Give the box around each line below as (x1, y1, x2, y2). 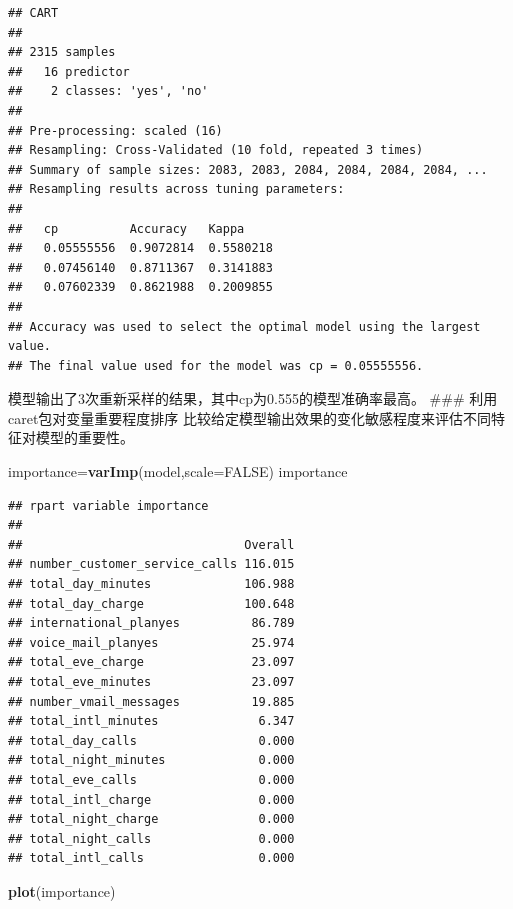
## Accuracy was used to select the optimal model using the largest (8, 319, 481, 334)
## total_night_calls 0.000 (8, 831, 295, 846)
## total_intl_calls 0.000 (8, 851, 295, 866)
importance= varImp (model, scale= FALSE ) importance (8, 461, 348, 482)
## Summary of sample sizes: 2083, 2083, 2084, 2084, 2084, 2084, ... (8, 162, 488, 177)
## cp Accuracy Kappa (8, 221, 245, 236)
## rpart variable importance (8, 498, 209, 513)
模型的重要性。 (35, 427, 134, 448)
